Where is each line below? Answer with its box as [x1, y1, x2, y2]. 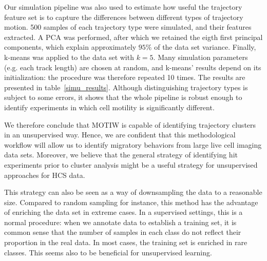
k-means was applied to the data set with [4, 51, 134, 62]
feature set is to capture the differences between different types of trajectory [4, 11, 243, 22]
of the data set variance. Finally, [154, 42, 256, 52]
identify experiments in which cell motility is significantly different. [4, 102, 215, 112]
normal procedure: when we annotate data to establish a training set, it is [4, 216, 237, 227]
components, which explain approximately [4, 42, 137, 52]
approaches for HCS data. [4, 169, 85, 180]
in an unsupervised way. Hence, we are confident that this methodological [4, 129, 236, 140]
